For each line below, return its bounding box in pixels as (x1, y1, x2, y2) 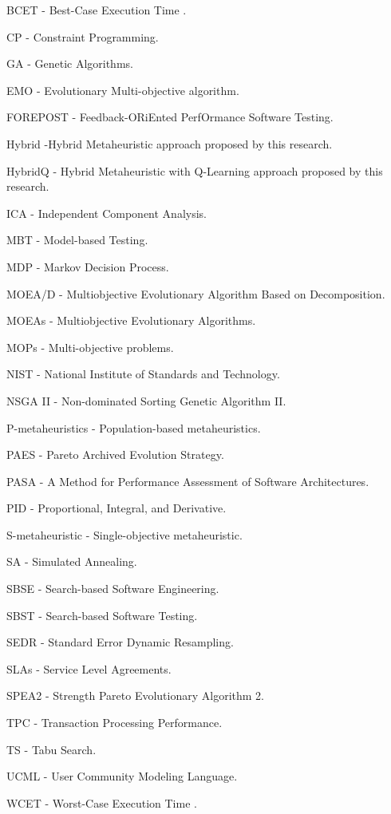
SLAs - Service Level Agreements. (6, 660, 172, 677)
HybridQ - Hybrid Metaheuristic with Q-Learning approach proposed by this (6, 162, 383, 179)
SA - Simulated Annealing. (6, 553, 137, 570)
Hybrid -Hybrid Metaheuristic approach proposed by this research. (6, 135, 333, 152)
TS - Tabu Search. (6, 741, 97, 757)
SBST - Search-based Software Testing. (6, 607, 198, 623)
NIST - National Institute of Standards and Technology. (6, 366, 280, 382)
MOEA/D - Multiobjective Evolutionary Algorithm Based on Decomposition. (6, 285, 385, 302)
